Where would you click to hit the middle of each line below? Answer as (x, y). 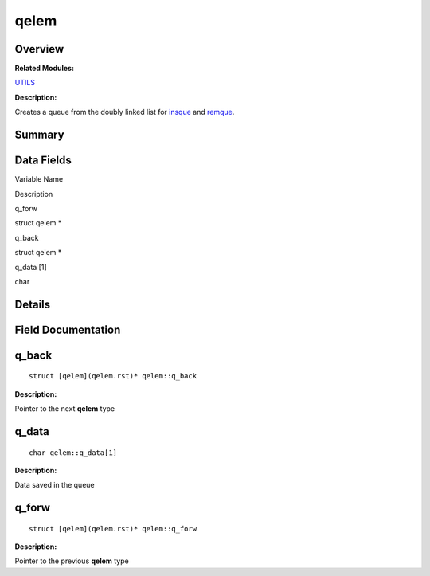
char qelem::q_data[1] (73, 453)
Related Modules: (45, 69)
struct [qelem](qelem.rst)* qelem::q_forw (113, 529)
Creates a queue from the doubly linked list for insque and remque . (125, 112)
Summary (39, 135)
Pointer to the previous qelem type (72, 561)
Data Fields (43, 161)
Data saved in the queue (55, 485)
